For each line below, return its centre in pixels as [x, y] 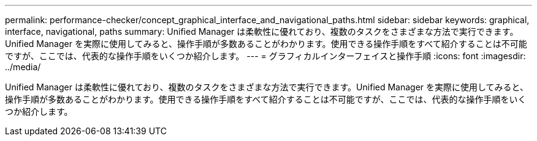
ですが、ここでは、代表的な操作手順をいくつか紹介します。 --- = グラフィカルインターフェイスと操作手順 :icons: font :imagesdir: [265, 56]
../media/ [23, 67]
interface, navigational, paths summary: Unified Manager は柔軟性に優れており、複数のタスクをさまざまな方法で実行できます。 [262, 31]
